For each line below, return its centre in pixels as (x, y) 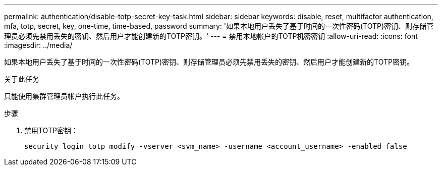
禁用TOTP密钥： (51, 130)
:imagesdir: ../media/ (38, 45)
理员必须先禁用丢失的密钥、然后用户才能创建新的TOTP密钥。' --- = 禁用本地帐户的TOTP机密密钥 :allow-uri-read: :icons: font (211, 36)
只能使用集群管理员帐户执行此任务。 (64, 96)
